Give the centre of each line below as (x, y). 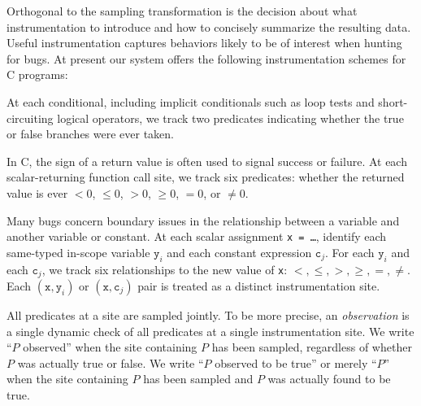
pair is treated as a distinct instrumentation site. (259, 286)
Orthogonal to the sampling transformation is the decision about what (182, 11)
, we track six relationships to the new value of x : (165, 269)
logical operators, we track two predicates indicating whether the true (230, 118)
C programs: (37, 74)
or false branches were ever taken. (90, 134)
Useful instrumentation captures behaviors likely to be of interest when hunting (204, 43)
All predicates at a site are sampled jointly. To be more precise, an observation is (208, 315)
